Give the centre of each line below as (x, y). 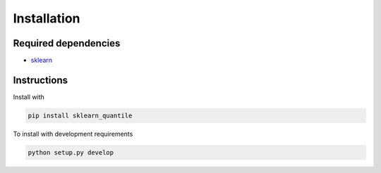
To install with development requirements (73, 134)
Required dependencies (67, 43)
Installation (47, 18)
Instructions (41, 80)
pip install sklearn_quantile (80, 115)
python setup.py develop (71, 152)
